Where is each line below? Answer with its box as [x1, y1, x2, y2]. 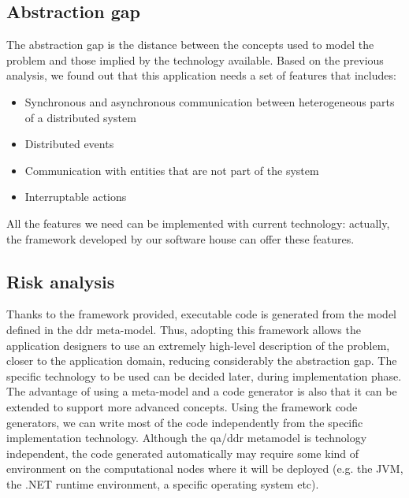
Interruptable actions [24, 188, 127, 205]
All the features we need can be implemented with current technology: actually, [6, 214, 390, 231]
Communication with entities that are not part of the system [24, 162, 319, 178]
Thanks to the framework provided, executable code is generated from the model [6, 306, 396, 322]
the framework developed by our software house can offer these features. [6, 230, 355, 247]
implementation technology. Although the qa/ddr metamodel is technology [6, 429, 367, 446]
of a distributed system [24, 109, 136, 125]
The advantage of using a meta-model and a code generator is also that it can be [6, 383, 397, 400]
